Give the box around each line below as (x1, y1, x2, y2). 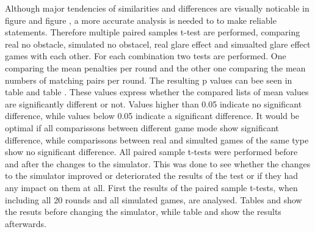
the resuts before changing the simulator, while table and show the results (5, 205, 281, 218)
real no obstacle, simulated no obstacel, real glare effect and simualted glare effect (5, 37, 311, 50)
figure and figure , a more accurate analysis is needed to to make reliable (5, 13, 277, 26)
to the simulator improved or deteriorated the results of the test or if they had (5, 169, 299, 182)
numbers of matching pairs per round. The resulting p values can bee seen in (5, 73, 292, 86)
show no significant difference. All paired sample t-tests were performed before (5, 145, 298, 158)
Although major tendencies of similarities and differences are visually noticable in (5, 2, 310, 14)
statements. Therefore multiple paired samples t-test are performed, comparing (5, 26, 300, 38)
